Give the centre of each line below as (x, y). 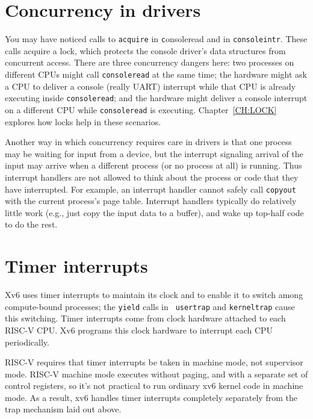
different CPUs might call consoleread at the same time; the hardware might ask (156, 74)
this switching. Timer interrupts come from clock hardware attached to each (145, 318)
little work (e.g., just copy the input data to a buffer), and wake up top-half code (154, 212)
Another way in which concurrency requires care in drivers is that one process (148, 142)
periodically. (27, 342)
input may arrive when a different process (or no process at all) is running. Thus (153, 165)
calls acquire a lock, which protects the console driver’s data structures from (145, 50)
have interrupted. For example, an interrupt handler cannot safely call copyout (150, 189)
